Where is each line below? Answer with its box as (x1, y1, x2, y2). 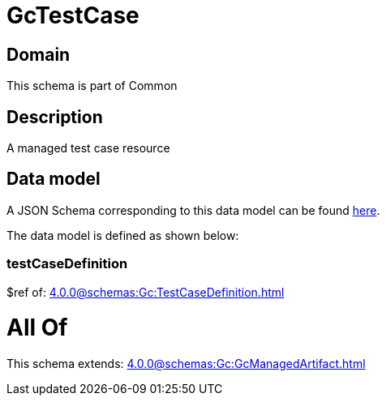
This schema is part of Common (6, 79, 178, 93)
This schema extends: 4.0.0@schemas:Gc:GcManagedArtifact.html (6, 357, 366, 371)
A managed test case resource (6, 141, 170, 156)
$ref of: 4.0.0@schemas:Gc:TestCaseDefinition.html (6, 284, 285, 299)
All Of (6, 314, 68, 342)
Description (6, 106, 103, 127)
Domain (6, 44, 71, 65)
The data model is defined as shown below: (6, 228, 239, 242)
